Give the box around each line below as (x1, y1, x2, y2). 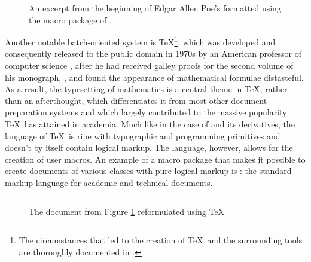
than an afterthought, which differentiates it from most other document (5, 94, 267, 106)
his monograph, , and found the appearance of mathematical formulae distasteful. (5, 71, 304, 83)
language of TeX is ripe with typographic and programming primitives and (5, 129, 280, 142)
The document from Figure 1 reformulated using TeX (29, 205, 225, 217)
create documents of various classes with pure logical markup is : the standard (5, 164, 292, 177)
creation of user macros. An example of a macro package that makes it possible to (5, 153, 306, 165)
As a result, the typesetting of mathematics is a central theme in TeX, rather (5, 83, 288, 95)
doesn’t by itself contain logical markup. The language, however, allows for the (5, 141, 293, 154)
